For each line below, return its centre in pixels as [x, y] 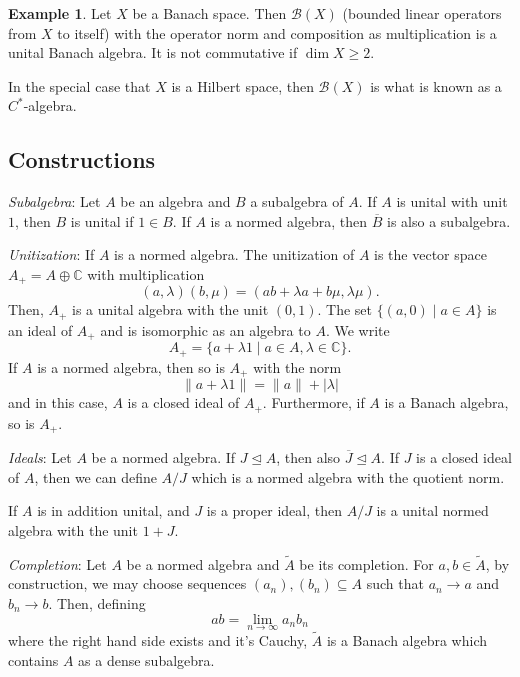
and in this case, [58, 402]
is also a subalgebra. [449, 220]
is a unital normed [432, 510]
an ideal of [40, 329]
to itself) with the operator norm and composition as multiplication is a [277, 32]
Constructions [82, 159]
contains [33, 659]
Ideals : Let [40, 457]
